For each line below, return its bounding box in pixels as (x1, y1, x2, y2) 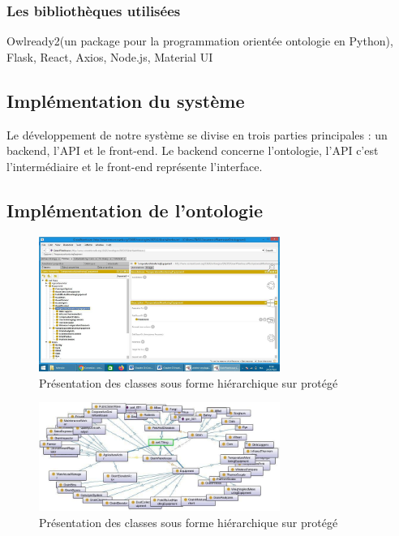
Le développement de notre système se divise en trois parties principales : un (6, 126, 388, 143)
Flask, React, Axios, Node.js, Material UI (6, 48, 213, 65)
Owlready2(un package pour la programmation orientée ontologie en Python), (6, 32, 393, 49)
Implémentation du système (6, 88, 245, 113)
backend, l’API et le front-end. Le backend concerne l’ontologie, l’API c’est (6, 142, 379, 159)
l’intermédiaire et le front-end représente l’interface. (6, 157, 263, 174)
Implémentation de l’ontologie (6, 197, 263, 222)
